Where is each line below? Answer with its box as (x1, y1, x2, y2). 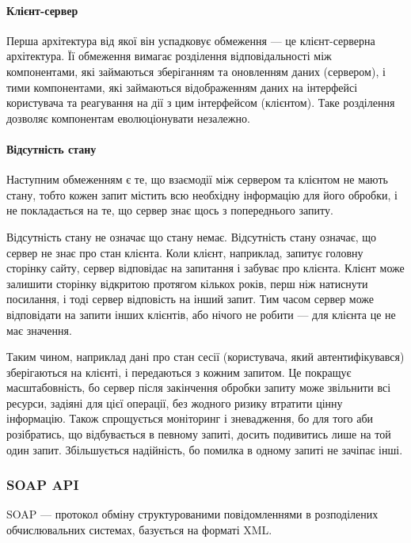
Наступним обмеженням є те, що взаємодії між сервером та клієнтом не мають (6, 171, 388, 188)
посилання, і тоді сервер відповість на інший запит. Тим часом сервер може (6, 290, 375, 307)
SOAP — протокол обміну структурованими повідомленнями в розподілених (6, 506, 379, 522)
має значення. (6, 321, 72, 338)
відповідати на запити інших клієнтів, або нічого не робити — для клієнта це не (6, 306, 396, 322)
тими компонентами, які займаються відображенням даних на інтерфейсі (6, 78, 358, 95)
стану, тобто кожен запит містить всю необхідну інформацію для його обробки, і (6, 186, 398, 203)
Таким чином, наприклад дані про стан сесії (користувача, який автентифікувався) (6, 348, 405, 365)
